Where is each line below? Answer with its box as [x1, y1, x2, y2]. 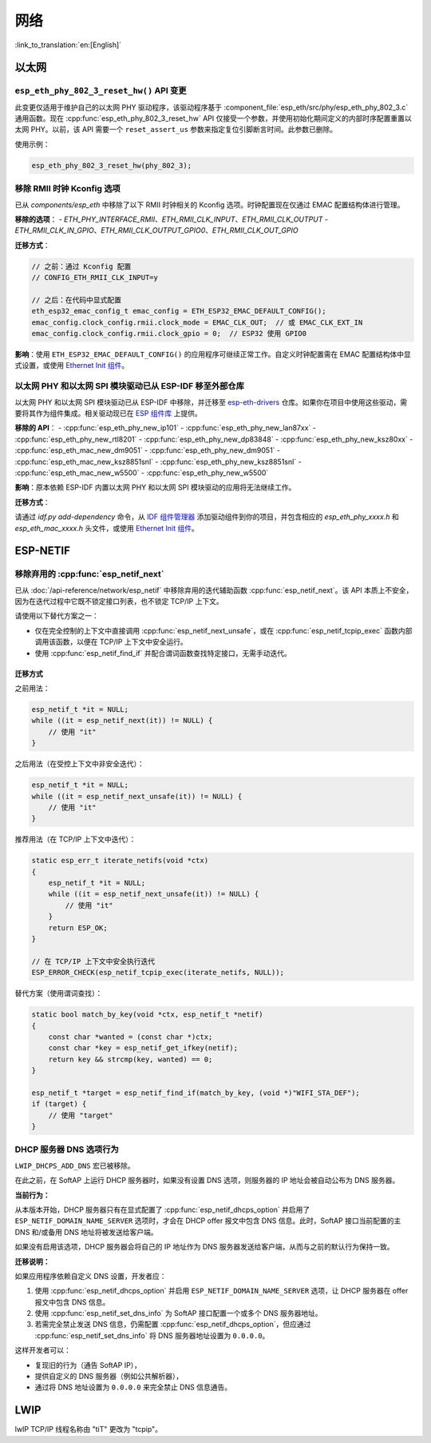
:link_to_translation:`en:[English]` [14, 40, 122, 50]
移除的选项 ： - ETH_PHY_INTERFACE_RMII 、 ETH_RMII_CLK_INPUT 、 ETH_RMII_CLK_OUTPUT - [14, 214, 329, 224]
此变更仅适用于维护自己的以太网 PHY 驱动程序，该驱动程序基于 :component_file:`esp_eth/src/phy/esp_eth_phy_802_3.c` [14, 102, 409, 112]
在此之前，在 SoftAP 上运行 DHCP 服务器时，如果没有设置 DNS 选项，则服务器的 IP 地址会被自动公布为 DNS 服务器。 [14, 1176, 400, 1185]
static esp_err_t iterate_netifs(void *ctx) [31, 856, 209, 865]
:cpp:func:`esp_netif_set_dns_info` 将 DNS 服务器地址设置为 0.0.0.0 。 [34, 1330, 270, 1340]
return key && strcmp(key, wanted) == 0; [48, 1054, 213, 1064]
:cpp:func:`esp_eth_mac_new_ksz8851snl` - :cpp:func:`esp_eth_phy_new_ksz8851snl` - [14, 457, 302, 466]
